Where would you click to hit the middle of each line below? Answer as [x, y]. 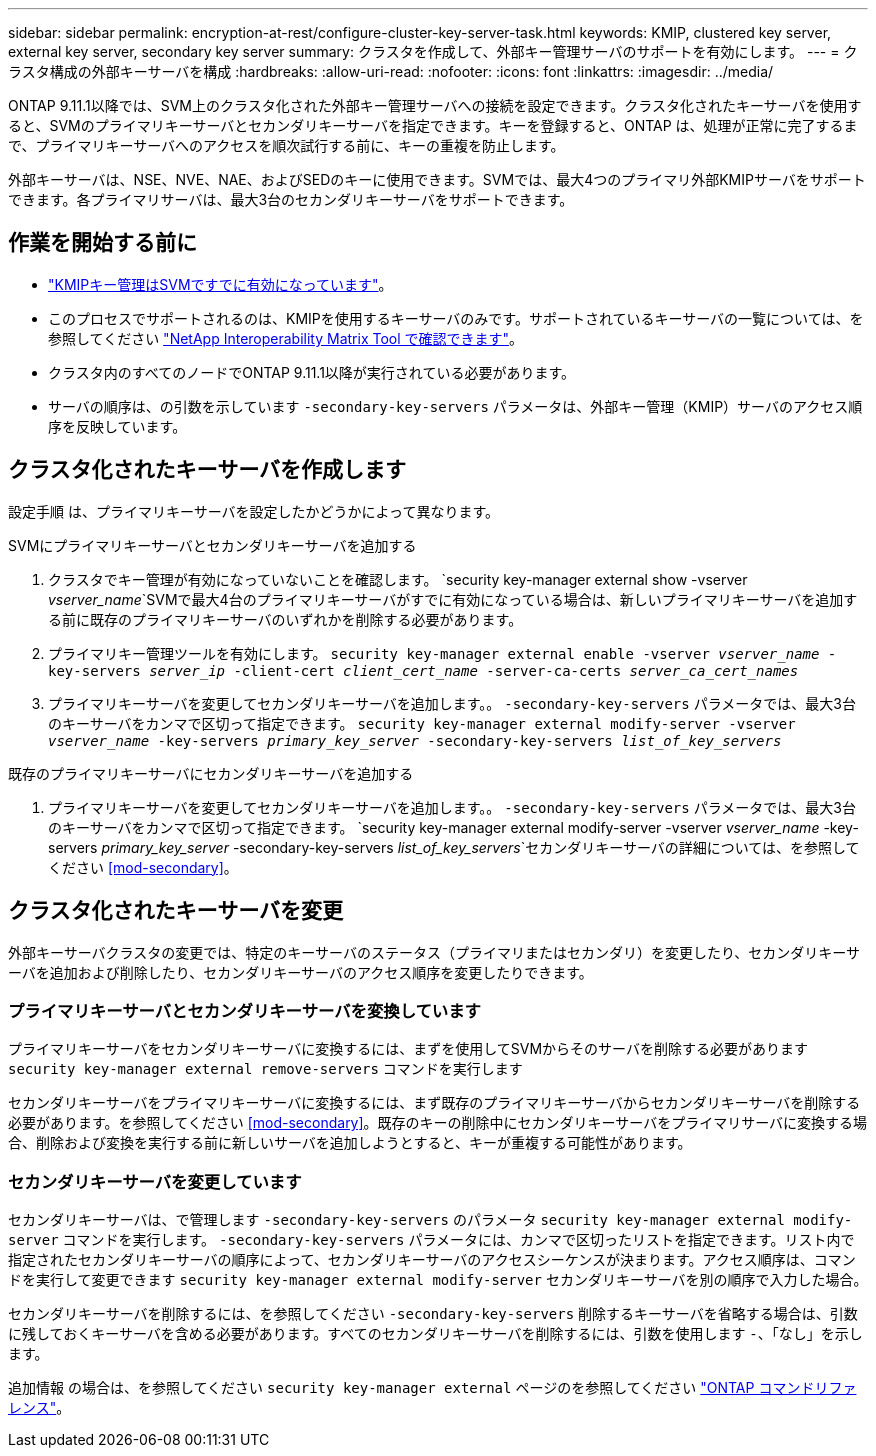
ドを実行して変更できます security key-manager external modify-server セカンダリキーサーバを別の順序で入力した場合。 [438, 1280]
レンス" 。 [39, 1408]
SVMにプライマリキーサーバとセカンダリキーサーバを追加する [212, 545]
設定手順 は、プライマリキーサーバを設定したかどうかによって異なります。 [253, 511]
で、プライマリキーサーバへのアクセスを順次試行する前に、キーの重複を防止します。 [286, 145]
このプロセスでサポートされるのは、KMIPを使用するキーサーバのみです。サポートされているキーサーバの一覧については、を [456, 318]
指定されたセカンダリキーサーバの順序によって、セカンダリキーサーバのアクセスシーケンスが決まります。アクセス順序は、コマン [432, 1260]
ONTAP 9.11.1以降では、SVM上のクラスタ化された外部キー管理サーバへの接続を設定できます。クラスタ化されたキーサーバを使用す [435, 105]
